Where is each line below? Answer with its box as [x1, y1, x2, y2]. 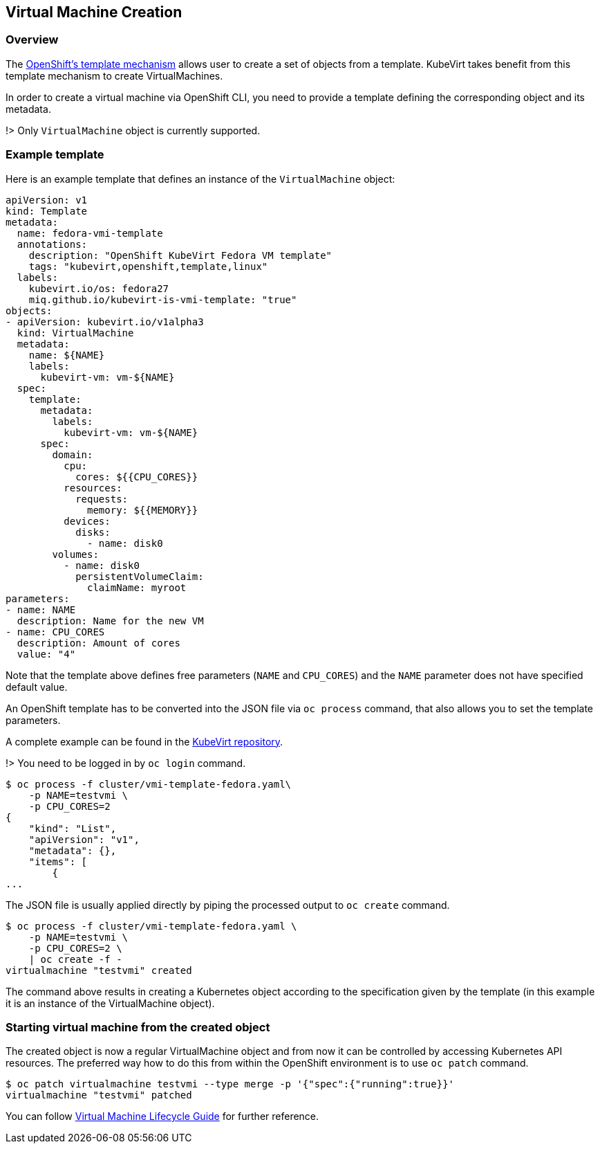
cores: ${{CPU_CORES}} [75, 471, 198, 482]
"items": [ [28, 856, 88, 867]
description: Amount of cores [17, 637, 180, 649]
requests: [75, 493, 129, 505]
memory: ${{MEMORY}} [87, 504, 198, 516]
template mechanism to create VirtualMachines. [6, 69, 223, 82]
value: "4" [17, 648, 76, 660]
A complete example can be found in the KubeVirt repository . [6, 735, 283, 748]
